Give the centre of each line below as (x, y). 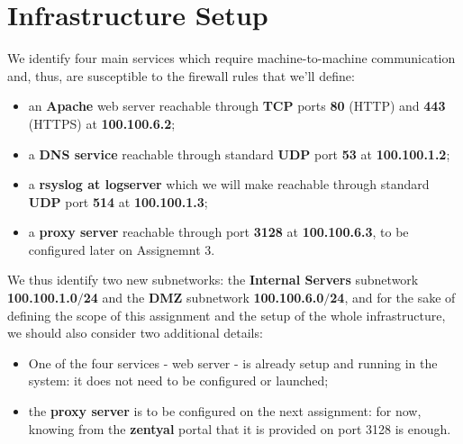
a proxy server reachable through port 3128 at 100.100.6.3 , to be (218, 232)
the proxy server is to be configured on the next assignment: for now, (225, 411)
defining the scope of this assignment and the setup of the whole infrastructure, (227, 315)
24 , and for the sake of (393, 298)
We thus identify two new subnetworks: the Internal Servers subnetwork (213, 280)
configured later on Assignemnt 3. (122, 249)
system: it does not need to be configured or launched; (178, 381)
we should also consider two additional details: (135, 333)
